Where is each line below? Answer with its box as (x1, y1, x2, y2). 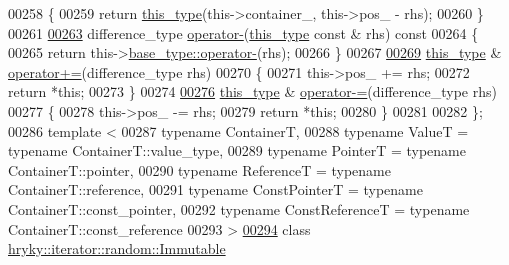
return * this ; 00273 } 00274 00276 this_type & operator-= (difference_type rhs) (8, 81, 497, 102)
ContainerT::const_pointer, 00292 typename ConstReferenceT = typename (8, 198, 470, 219)
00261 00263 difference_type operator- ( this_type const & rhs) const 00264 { (8, 22, 479, 43)
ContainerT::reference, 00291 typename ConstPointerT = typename (8, 179, 423, 200)
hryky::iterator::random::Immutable (8, 238, 226, 259)
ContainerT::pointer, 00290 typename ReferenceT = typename (8, 159, 391, 180)
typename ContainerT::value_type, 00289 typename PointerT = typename (8, 140, 466, 161)
